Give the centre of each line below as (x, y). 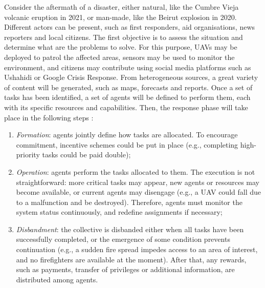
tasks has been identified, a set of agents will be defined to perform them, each (127, 97)
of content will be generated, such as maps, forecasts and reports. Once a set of (128, 87)
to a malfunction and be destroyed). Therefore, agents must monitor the (129, 202)
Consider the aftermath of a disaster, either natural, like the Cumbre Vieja (122, 7)
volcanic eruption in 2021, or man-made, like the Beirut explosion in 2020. (120, 17)
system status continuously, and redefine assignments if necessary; (119, 212)
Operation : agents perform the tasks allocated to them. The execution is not (136, 171)
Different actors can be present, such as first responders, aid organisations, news (130, 27)
